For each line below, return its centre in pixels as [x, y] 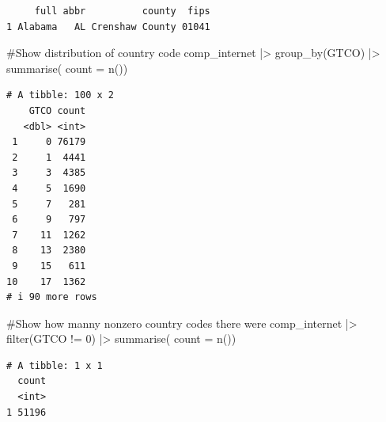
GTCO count [57, 110]
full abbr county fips [122, 11]
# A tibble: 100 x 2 [61, 95]
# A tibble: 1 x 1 [55, 365]
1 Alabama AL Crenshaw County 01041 [108, 27]
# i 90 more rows [52, 297]
